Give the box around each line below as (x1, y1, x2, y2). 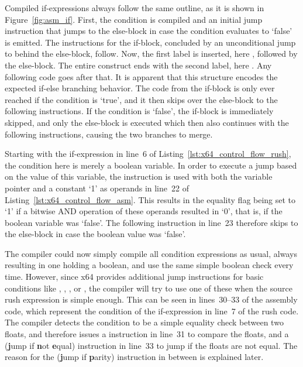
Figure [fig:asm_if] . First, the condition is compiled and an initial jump (5, 13, 263, 25)
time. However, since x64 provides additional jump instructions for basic (5, 270, 264, 283)
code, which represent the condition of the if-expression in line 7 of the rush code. (5, 304, 299, 317)
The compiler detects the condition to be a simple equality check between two (5, 316, 284, 328)
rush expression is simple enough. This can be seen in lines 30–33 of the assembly (5, 293, 298, 306)
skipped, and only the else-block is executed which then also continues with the (5, 116, 289, 128)
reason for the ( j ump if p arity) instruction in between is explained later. (5, 351, 264, 363)
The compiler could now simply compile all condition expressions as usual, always (5, 247, 297, 259)
